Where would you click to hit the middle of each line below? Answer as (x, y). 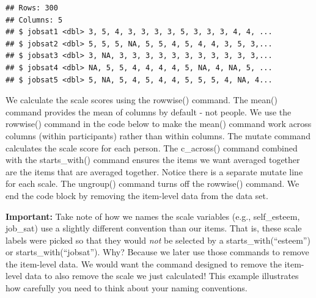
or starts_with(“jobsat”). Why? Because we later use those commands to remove (157, 252)
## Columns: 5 (34, 20)
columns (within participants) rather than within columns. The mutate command (158, 135)
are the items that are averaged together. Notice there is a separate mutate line (154, 171)
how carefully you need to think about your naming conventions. (127, 288)
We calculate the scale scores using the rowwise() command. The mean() (141, 100)
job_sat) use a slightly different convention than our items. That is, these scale (154, 228)
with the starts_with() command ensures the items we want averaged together (153, 160)
